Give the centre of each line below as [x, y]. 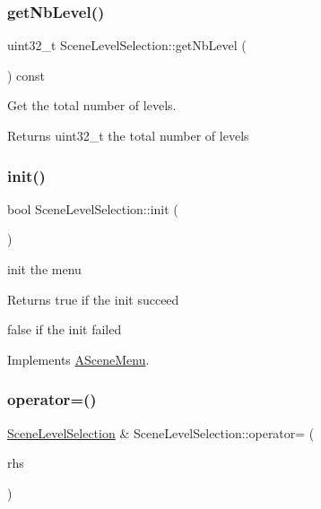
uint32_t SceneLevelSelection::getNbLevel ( [127, 45]
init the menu [44, 269]
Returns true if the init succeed [93, 299]
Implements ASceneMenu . [78, 359]
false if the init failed [65, 329]
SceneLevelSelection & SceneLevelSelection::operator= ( [161, 432]
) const [26, 75]
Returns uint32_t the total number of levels [128, 135]
